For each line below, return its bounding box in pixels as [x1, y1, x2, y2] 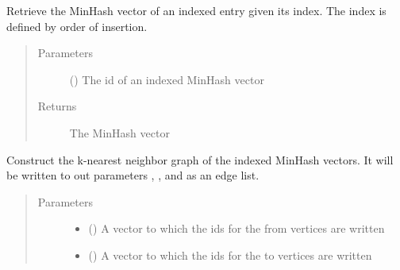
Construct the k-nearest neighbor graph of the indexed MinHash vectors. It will [6, 151, 394, 168]
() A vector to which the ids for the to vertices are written [88, 246, 372, 263]
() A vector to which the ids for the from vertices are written [88, 220, 385, 237]
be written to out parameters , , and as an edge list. [6, 167, 260, 183]
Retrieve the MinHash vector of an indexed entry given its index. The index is [6, 2, 387, 18]
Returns [37, 98, 77, 114]
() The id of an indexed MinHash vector [69, 71, 264, 87]
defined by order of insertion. [6, 17, 148, 34]
